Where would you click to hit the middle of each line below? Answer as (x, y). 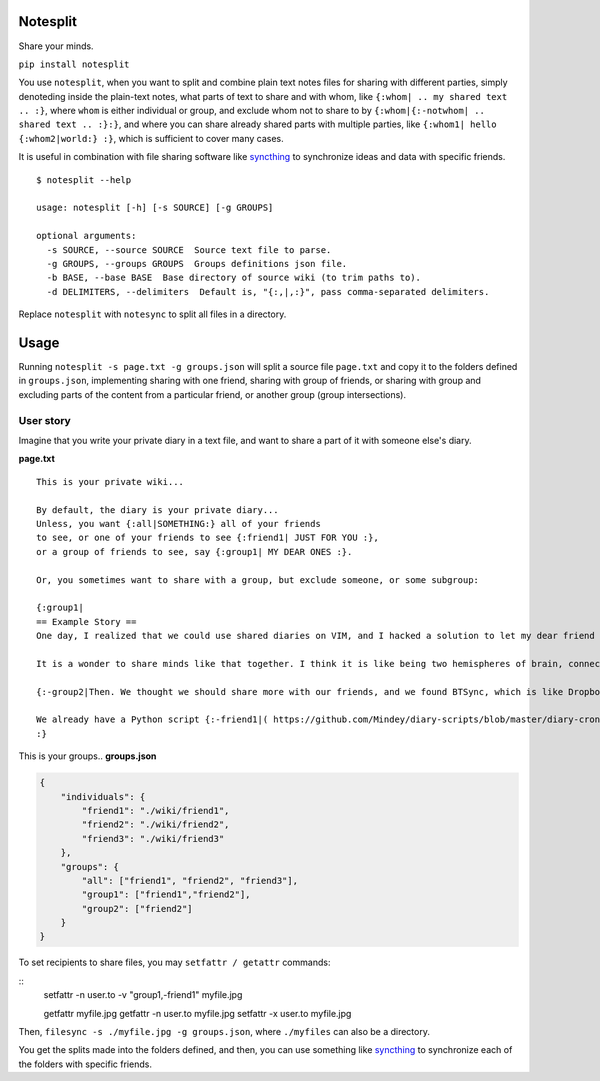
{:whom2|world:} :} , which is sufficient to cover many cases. (151, 138)
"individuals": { (103, 796)
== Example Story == (86, 621)
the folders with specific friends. (85, 1064)
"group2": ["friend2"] (137, 908)
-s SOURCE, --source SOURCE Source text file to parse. (189, 249)
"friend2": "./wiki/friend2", (155, 824)
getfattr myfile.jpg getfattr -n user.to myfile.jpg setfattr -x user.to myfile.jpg (197, 1013)
